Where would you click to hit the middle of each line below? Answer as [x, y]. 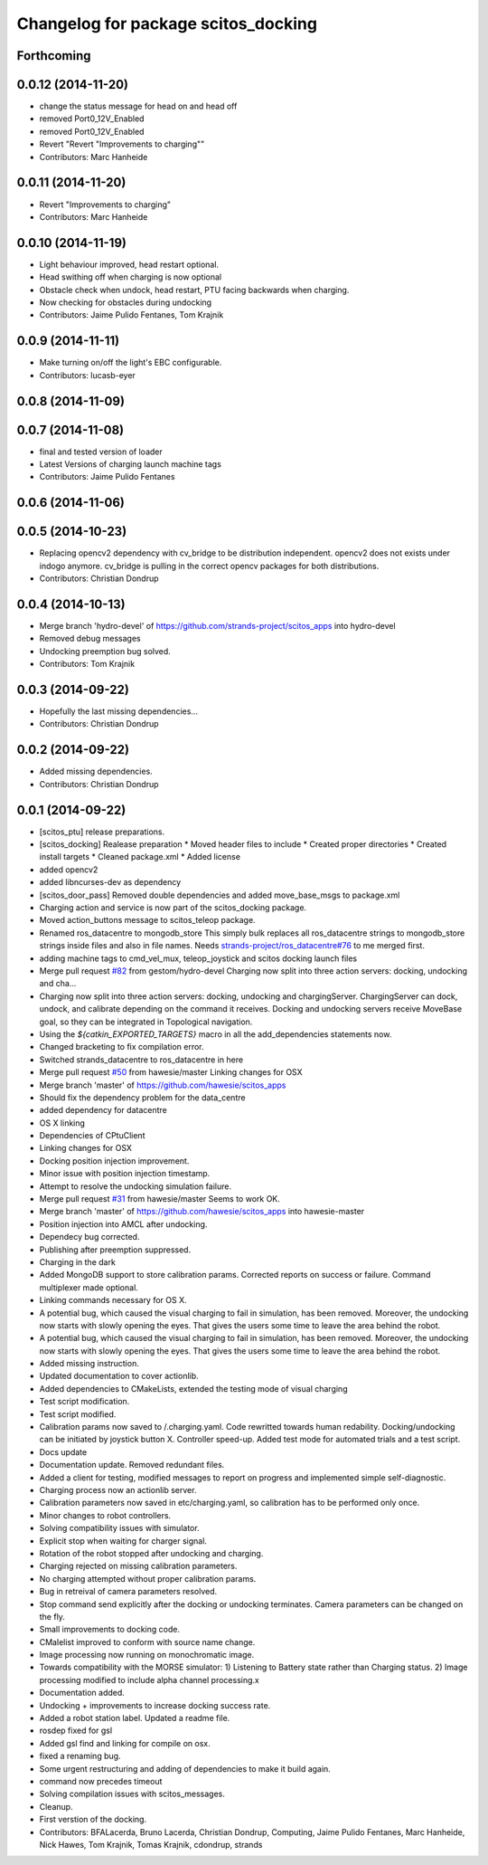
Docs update [63, 1451]
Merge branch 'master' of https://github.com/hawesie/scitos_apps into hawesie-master [202, 1212]
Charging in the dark [78, 1261]
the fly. [52, 1616]
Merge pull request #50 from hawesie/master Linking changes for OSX [171, 1072]
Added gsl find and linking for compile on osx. [125, 1743]
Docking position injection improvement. [114, 1161]
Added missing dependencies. [96, 771]
